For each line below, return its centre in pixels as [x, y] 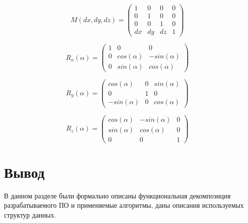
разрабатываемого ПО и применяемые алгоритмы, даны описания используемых [124, 205]
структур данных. [30, 214]
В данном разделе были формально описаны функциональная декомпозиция [117, 195]
